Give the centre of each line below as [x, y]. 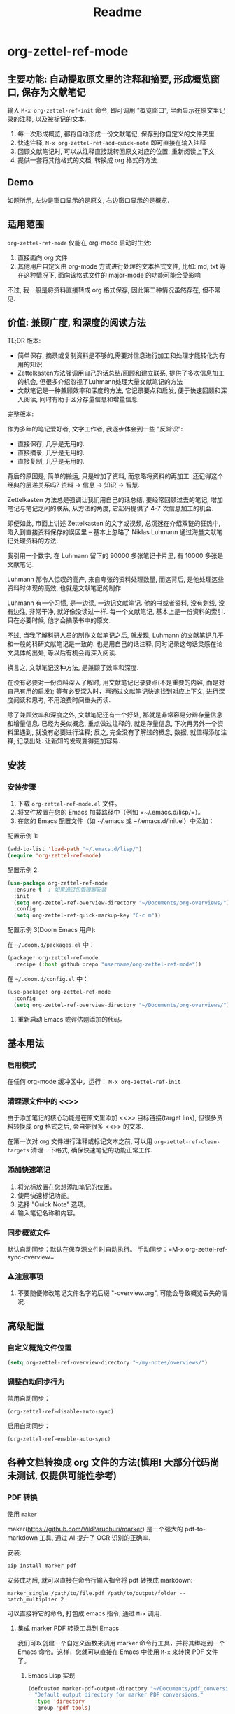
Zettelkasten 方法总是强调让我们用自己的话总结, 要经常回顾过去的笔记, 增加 [115, 500]
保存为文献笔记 [54, 92]
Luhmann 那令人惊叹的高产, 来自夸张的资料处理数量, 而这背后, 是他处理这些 [115, 579]
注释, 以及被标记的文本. [53, 119]
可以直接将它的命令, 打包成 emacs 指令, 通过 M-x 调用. [85, 1613]
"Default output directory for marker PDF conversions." [119, 1695]
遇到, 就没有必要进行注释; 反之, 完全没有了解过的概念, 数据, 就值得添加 [120, 732]
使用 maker [22, 1514]
